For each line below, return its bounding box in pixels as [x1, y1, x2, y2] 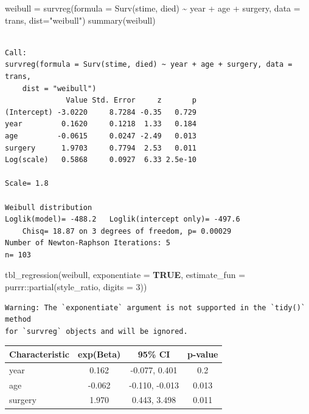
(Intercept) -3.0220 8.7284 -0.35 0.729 [5, 107, 196, 117]
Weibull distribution [5, 203, 92, 212]
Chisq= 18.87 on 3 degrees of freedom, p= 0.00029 [22, 226, 232, 236]
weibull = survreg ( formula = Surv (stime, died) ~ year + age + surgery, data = [5, 2, 300, 14]
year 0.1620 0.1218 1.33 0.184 [5, 120, 196, 129]
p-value [187, 347, 218, 360]
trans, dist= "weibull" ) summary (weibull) [5, 13, 156, 26]
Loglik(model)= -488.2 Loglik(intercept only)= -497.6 [5, 215, 240, 224]
